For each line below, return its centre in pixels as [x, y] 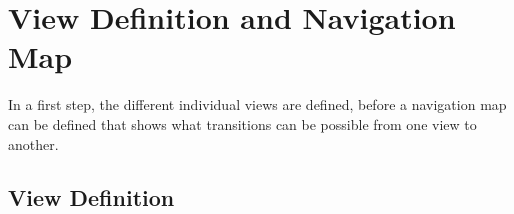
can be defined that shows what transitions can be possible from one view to [242, 123]
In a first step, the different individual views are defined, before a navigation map [257, 104]
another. [33, 143]
